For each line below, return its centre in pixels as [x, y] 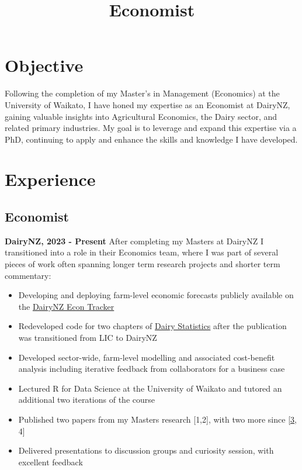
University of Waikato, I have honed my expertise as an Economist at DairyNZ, [147, 104]
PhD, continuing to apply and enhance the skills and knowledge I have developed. [151, 139]
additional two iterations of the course [86, 400]
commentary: [28, 275]
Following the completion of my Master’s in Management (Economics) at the [142, 93]
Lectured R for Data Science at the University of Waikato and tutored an [150, 388]
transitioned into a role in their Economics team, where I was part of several [142, 252]
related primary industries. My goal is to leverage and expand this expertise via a [151, 128]
